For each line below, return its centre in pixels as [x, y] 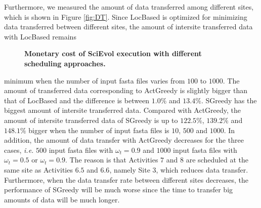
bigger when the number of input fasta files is [99, 130]
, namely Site [130, 169]
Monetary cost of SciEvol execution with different [113, 53]
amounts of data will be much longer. [62, 199]
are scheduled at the [217, 160]
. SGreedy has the [229, 100]
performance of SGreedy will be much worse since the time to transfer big [119, 190]
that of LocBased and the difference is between [77, 100]
